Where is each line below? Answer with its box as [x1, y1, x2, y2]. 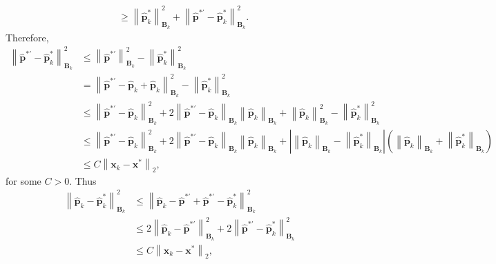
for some [6, 173, 41, 187]
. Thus [69, 173, 97, 187]
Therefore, [6, 30, 49, 44]
